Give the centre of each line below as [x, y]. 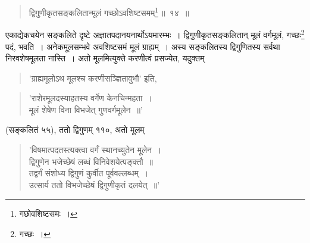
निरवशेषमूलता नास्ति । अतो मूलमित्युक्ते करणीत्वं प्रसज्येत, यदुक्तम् [105, 58]
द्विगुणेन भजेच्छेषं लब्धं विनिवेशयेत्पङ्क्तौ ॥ [91, 161]
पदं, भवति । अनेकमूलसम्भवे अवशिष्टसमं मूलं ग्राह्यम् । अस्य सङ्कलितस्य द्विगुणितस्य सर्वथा [143, 46]
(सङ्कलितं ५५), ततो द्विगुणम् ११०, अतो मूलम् [75, 130]
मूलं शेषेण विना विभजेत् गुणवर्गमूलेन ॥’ [86, 109]
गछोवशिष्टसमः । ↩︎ [48, 214]
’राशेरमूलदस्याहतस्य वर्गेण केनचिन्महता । [90, 98]
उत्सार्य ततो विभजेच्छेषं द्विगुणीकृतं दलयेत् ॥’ [94, 184]
